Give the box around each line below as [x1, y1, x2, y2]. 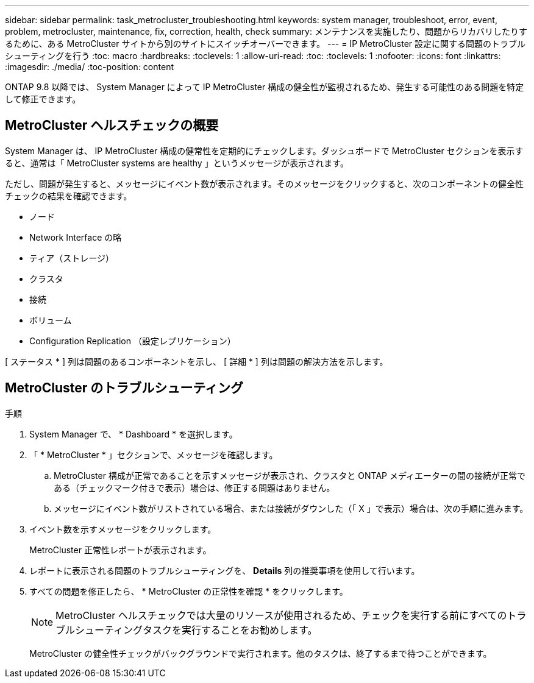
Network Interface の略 [29, 232, 122, 242]
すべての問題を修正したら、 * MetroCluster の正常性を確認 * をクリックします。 [29, 586, 348, 596]
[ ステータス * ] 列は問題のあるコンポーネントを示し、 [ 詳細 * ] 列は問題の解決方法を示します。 [5, 356, 388, 367]
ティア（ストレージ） [29, 252, 114, 263]
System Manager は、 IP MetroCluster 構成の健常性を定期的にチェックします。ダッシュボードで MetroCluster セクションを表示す [5, 145, 524, 156]
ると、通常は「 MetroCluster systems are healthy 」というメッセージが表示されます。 [5, 157, 349, 168]
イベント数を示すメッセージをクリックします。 [29, 523, 216, 534]
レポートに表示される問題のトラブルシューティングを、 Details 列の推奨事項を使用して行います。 [29, 565, 420, 576]
